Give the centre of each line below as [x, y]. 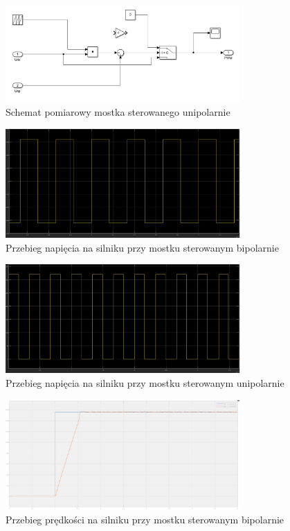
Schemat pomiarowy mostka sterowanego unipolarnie [118, 112]
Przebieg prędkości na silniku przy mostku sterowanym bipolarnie [145, 520]
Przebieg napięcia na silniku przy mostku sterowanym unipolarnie [145, 382]
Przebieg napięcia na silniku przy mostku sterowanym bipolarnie [142, 247]
